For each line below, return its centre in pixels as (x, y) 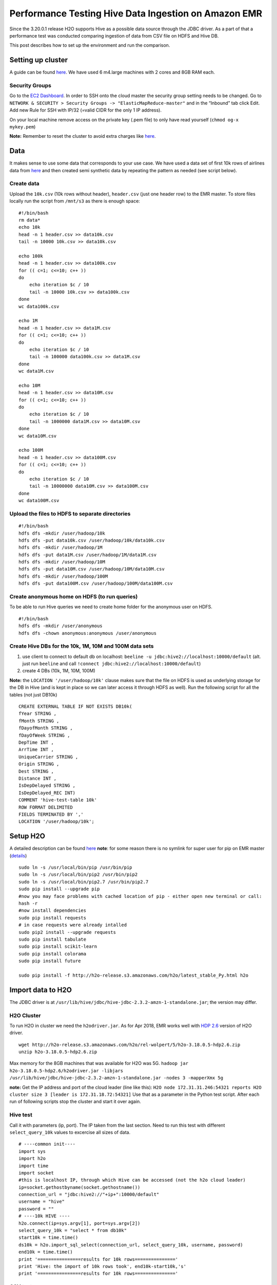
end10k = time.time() (46, 1252)
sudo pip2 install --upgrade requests (67, 932)
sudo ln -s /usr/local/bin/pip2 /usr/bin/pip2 (78, 875)
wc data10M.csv (38, 436)
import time (34, 1166)
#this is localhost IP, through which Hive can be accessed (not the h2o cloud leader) (132, 1180)
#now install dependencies (53, 911)
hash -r (28, 903)
